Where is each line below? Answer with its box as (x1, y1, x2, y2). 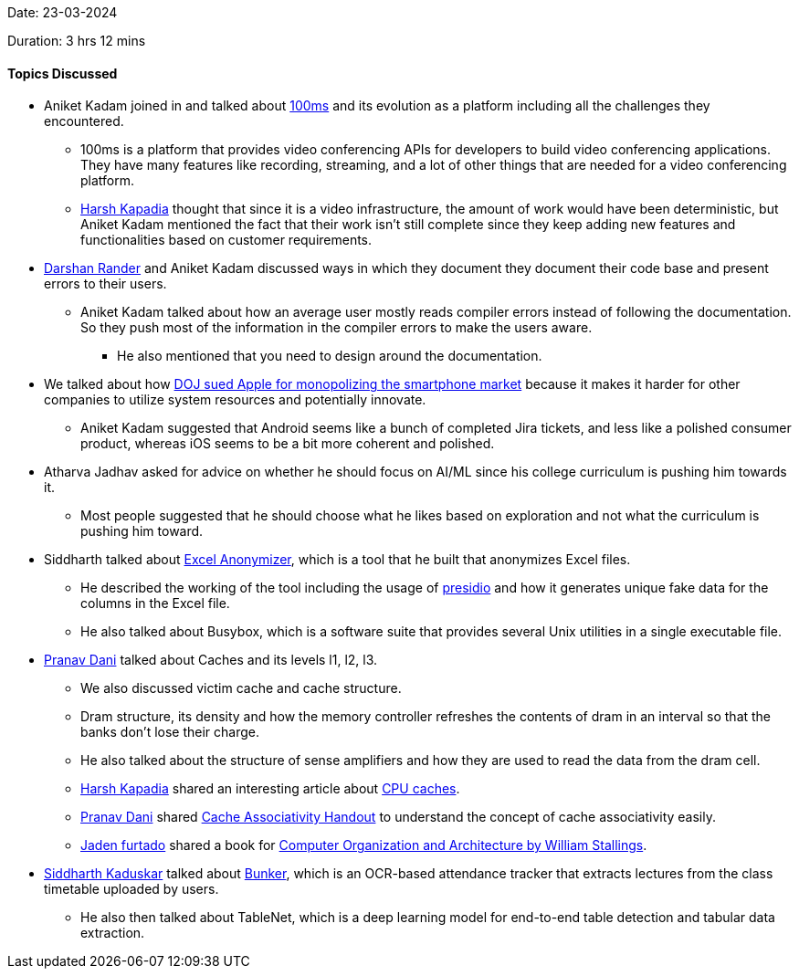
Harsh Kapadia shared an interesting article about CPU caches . (80, 781, 460, 797)
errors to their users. (44, 276, 167, 292)
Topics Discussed (7, 65, 118, 81)
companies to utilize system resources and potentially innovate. (44, 392, 426, 408)
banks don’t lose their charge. (80, 724, 260, 740)
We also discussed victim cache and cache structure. (80, 680, 402, 697)
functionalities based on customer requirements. (80, 232, 373, 248)
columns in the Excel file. (80, 595, 230, 612)
